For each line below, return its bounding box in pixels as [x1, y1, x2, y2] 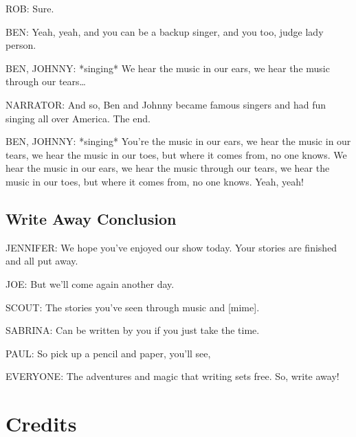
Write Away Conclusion [5, 208, 177, 229]
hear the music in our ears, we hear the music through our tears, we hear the [5, 161, 330, 175]
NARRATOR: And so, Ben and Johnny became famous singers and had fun [5, 97, 326, 111]
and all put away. [5, 254, 78, 268]
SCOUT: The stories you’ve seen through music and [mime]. [5, 300, 260, 314]
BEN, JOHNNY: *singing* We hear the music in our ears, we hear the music [5, 60, 330, 75]
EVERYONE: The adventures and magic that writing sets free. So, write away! [5, 369, 340, 383]
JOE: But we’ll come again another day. [5, 276, 175, 291]
